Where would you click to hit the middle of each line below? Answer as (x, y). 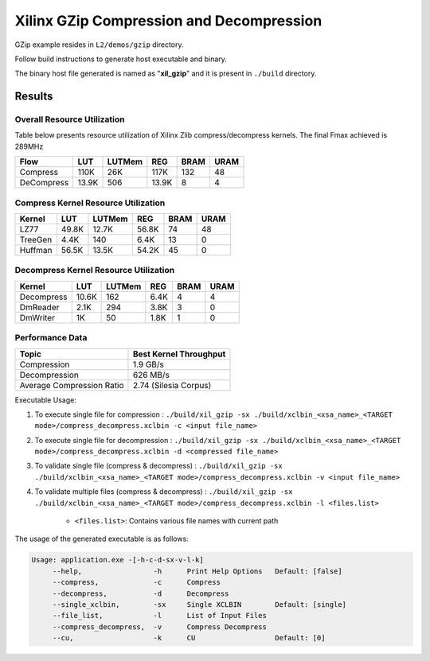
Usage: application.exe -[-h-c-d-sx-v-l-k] (118, 560)
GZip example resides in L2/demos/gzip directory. (99, 45)
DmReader (39, 307)
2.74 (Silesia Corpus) (172, 385)
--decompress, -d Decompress (141, 593)
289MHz (29, 146)
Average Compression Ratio (72, 385)
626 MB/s (151, 375)
